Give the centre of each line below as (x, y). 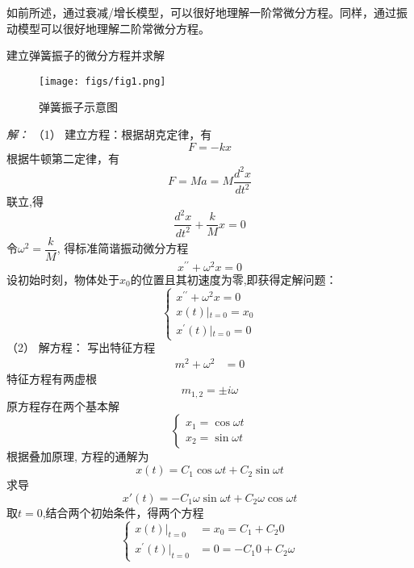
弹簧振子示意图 (78, 107)
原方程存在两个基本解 (63, 405)
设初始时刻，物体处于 (63, 279)
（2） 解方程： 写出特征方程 (81, 347)
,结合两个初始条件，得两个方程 (123, 512)
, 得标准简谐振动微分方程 (123, 248)
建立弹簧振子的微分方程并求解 (86, 55)
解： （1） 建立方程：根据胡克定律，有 (109, 134)
